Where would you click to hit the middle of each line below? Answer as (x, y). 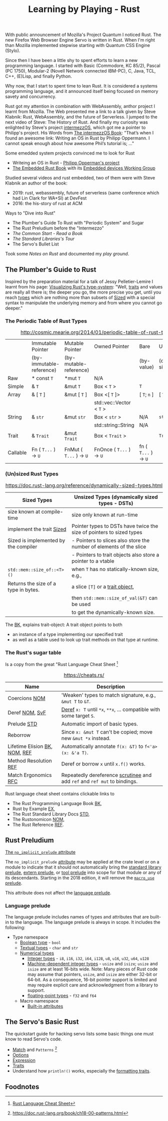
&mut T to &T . (76, 701)
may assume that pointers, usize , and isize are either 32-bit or (92, 974)
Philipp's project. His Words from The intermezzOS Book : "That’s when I (79, 133)
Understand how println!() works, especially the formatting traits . (81, 1071)
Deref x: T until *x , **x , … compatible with (111, 709)
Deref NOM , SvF (27, 712)
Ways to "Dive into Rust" (30, 213)
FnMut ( (73, 449)
